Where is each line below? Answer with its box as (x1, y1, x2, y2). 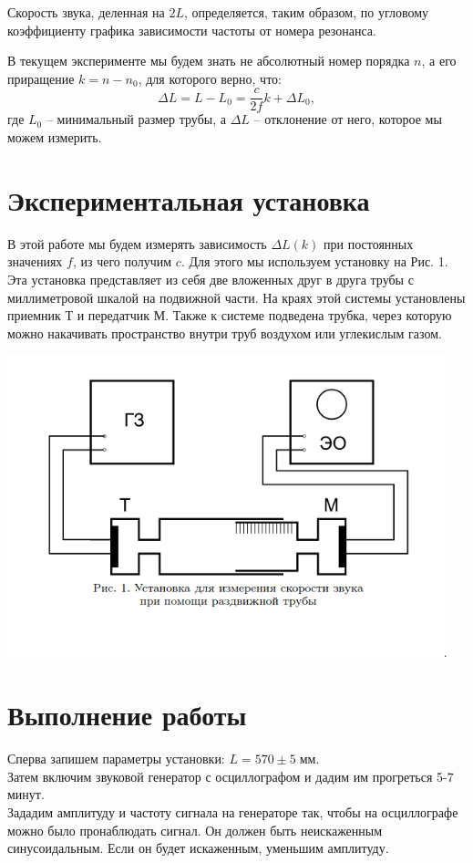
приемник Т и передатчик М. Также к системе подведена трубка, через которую (7, 306, 452, 325)
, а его (421, 51, 457, 70)
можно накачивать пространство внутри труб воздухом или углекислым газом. (7, 323, 442, 342)
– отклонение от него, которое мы (253, 109, 442, 129)
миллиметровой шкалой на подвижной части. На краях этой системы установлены (7, 287, 466, 307)
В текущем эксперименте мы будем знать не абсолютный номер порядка (7, 51, 410, 70)
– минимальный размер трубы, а (46, 109, 226, 129)
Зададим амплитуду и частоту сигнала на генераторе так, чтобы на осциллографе (7, 803, 458, 822)
